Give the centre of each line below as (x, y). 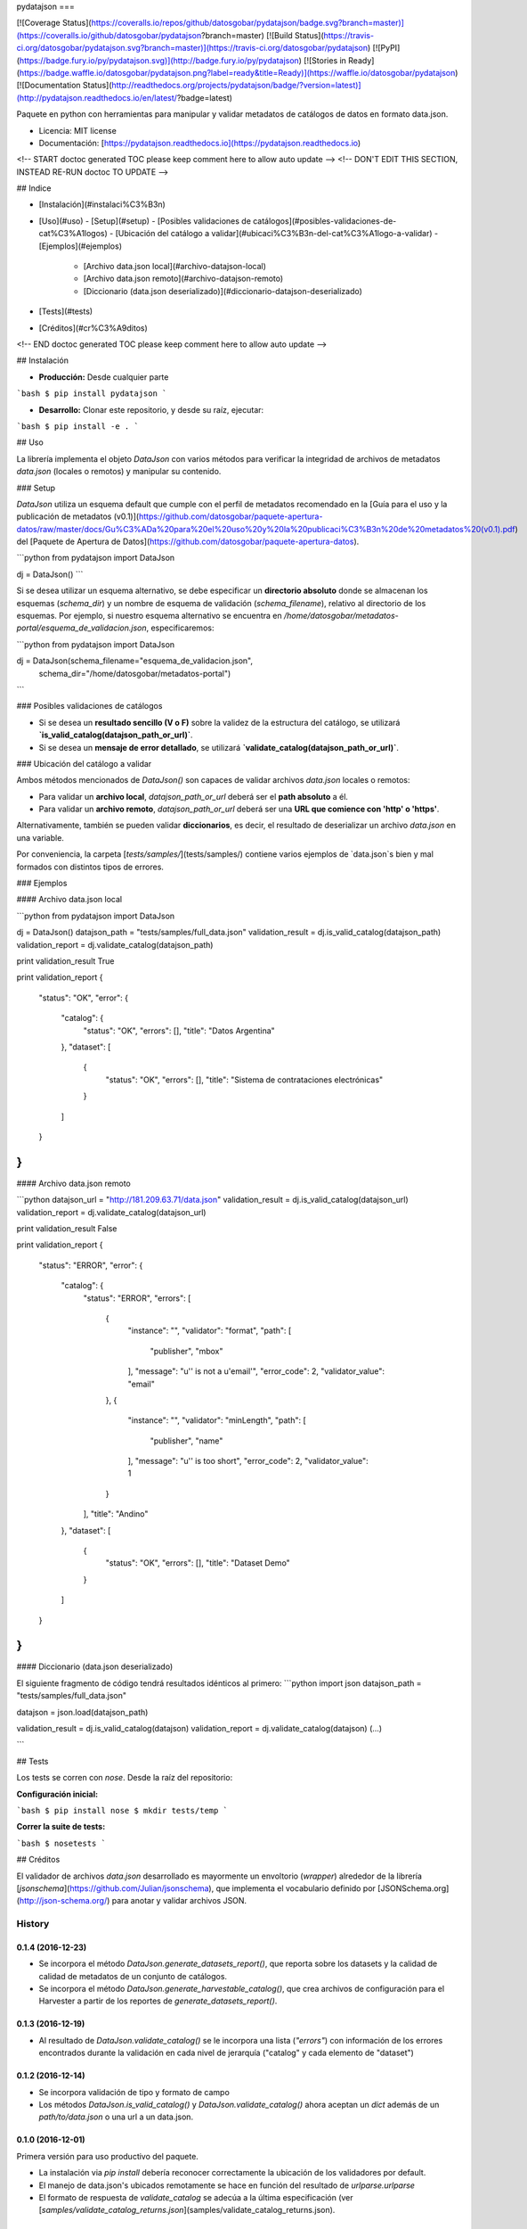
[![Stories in (325, 60)
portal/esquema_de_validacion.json (81, 628)
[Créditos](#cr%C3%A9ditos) (93, 328)
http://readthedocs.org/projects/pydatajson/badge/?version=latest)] (236, 86)
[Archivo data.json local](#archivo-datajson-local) (175, 267)
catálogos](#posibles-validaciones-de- (324, 221)
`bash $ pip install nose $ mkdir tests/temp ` (122, 1810)
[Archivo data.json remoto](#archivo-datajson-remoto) (183, 279)
